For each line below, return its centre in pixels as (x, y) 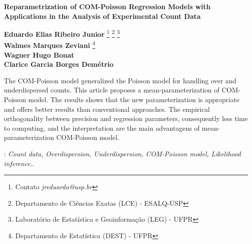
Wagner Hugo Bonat (39, 54)
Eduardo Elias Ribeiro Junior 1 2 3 (62, 33)
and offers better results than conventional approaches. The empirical (107, 109)
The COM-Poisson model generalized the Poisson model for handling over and (120, 80)
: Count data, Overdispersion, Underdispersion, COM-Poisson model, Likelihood (122, 154)
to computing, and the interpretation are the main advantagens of (102, 128)
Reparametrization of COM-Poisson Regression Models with (107, 6)
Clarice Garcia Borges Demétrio (59, 64)
